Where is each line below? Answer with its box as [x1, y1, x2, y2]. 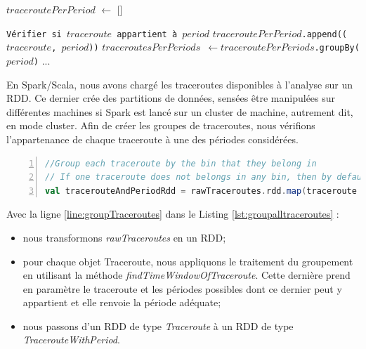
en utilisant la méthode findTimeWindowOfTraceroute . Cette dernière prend [22, 268, 351, 282]
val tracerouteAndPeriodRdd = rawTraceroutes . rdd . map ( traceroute [45, 185, 357, 196]
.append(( [301, 29, 347, 39]
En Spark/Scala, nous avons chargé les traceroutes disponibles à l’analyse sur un [6, 77, 353, 91]
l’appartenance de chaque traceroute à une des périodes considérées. [6, 131, 299, 146]
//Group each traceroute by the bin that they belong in [45, 158, 317, 169]
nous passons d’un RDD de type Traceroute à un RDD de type [22, 318, 294, 333]
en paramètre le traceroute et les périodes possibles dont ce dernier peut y [22, 281, 342, 296]
